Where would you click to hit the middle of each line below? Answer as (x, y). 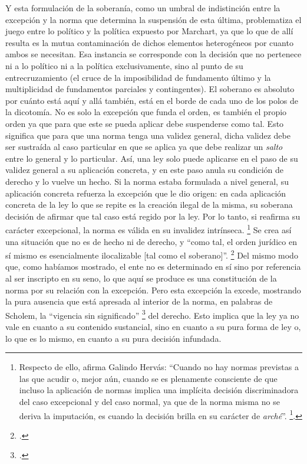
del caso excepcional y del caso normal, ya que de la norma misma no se (149, 401)
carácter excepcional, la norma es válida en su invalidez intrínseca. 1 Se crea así (148, 229)
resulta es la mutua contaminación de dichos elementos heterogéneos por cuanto (149, 42)
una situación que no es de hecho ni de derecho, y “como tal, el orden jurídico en (151, 241)
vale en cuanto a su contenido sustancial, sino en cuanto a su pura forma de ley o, (153, 326)
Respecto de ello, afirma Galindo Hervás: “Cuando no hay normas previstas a (159, 367)
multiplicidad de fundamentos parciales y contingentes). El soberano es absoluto (150, 89)
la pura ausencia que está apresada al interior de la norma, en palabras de (139, 301)
